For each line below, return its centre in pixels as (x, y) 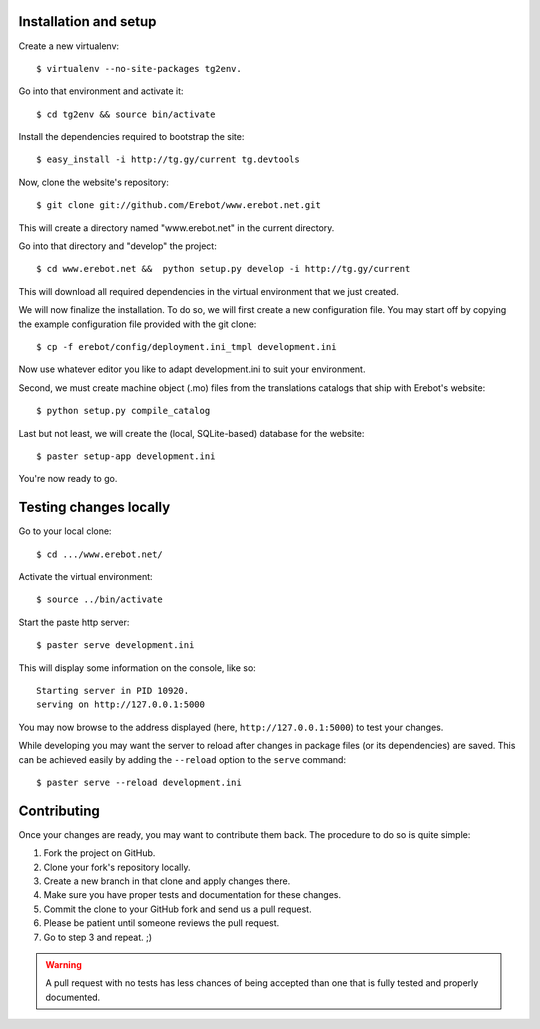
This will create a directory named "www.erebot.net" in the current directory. (176, 227)
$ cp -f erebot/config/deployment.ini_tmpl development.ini (186, 346)
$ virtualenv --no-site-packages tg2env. (139, 68)
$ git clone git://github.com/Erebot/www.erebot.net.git (179, 205)
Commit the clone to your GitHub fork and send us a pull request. (177, 909)
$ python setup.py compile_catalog (123, 411)
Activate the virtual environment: (86, 577)
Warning (63, 964)
